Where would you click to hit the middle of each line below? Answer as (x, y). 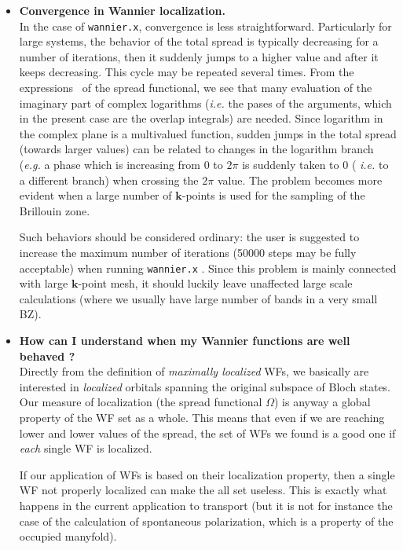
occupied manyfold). (68, 536)
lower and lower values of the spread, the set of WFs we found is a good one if (207, 433)
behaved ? (47, 356)
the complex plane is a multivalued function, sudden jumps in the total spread (208, 133)
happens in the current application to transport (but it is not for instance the (206, 505)
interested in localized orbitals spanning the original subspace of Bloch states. (205, 386)
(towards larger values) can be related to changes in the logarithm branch (196, 149)
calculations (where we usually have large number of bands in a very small (198, 298)
